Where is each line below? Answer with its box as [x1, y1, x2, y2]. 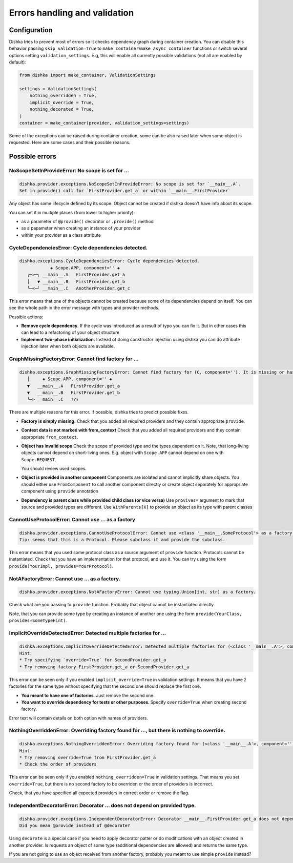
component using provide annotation [21, 488, 99, 494]
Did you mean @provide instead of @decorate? [19, 823, 130, 828]
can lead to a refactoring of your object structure [21, 329, 120, 335]
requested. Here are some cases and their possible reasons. [9, 140, 130, 145]
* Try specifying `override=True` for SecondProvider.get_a [19, 657, 167, 663]
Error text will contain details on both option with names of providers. [9, 715, 148, 721]
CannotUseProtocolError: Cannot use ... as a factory [9, 516, 136, 523]
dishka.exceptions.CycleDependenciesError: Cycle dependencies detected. [19, 258, 200, 264]
